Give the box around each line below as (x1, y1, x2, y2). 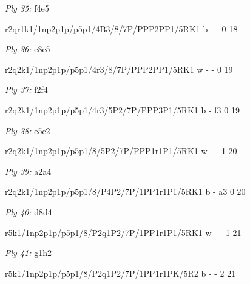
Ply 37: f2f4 (5, 83, 48, 96)
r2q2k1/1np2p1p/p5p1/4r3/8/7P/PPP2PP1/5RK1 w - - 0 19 (5, 63, 233, 75)
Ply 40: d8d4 (5, 205, 52, 218)
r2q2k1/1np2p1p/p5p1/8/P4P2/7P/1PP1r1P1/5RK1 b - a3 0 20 (5, 185, 246, 198)
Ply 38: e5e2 (5, 124, 50, 137)
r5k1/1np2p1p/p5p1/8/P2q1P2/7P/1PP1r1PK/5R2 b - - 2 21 (5, 266, 236, 279)
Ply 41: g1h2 (5, 246, 52, 259)
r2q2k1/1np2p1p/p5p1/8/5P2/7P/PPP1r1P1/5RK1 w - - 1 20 (5, 144, 237, 157)
